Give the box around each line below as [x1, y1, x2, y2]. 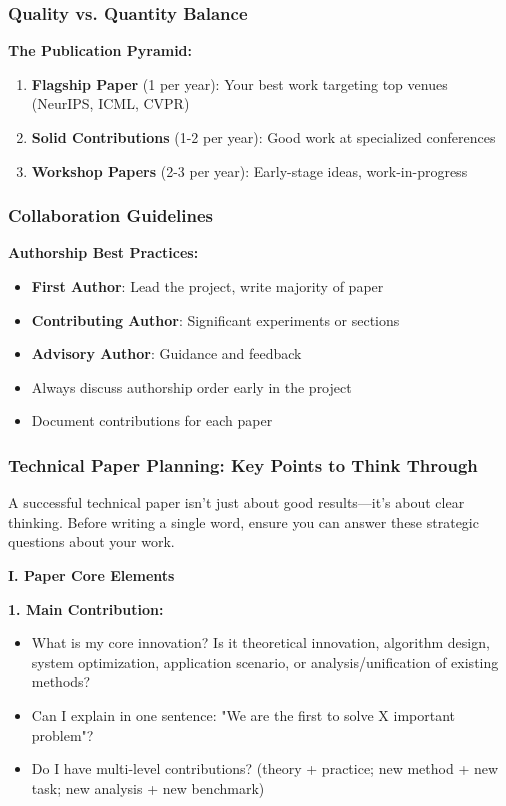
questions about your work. [8, 531, 175, 552]
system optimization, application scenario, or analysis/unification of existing [31, 651, 499, 672]
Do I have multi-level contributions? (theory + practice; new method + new [31, 758, 499, 779]
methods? [31, 671, 91, 692]
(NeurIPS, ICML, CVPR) [31, 93, 190, 114]
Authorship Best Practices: [8, 242, 199, 263]
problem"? [31, 724, 94, 745]
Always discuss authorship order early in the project [31, 376, 352, 397]
